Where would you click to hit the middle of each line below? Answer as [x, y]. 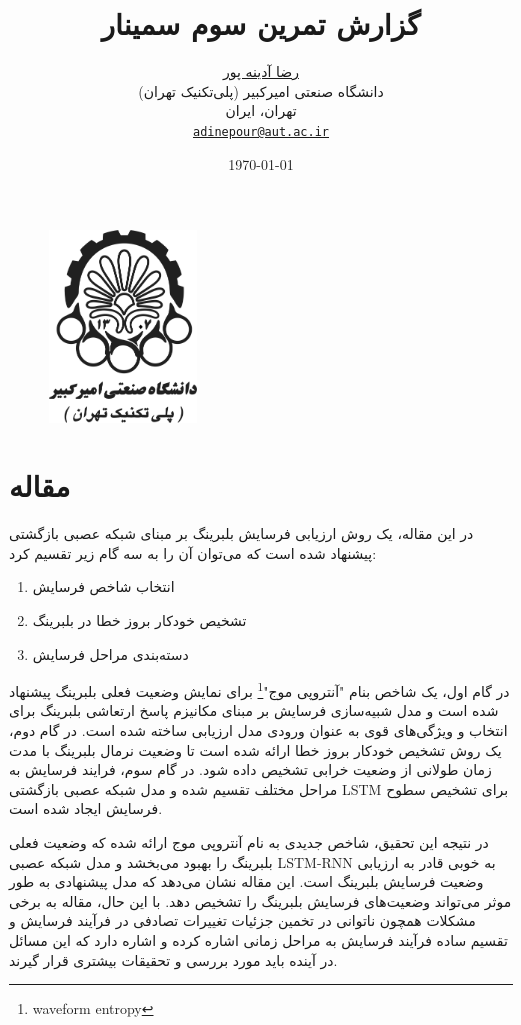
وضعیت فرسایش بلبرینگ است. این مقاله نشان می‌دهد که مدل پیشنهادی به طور [246, 881]
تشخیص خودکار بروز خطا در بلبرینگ [139, 620]
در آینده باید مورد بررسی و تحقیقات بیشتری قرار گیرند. [173, 959]
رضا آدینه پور [261, 71]
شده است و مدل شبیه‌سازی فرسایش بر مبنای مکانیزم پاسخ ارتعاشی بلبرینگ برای [254, 710]
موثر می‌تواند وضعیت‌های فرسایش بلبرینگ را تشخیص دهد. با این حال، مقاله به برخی [260, 900]
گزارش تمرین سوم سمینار [261, 23]
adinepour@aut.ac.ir [261, 131]
